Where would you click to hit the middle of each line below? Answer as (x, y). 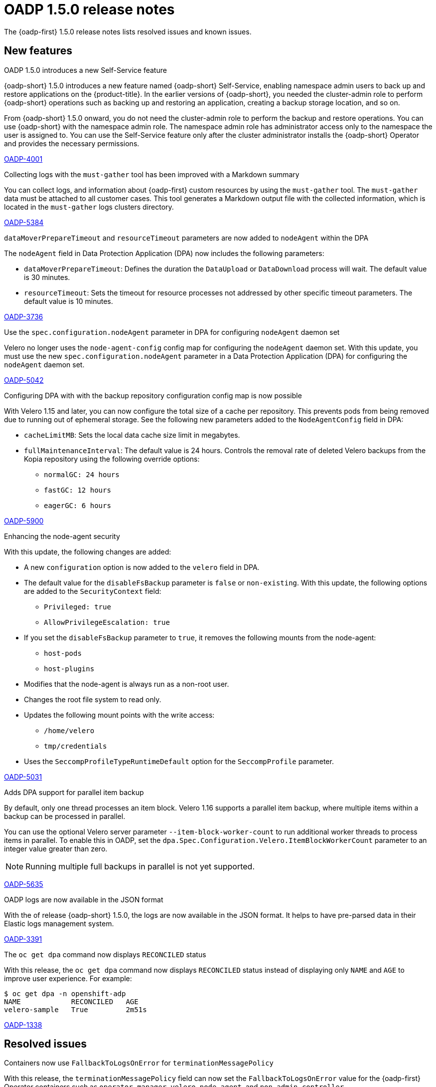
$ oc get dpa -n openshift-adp (65, 993)
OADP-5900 (24, 521)
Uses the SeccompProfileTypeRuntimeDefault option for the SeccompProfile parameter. (179, 761)
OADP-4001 (23, 159)
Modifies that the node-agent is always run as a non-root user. (127, 684)
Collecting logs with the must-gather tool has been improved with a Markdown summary (152, 174)
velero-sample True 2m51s (75, 1009)
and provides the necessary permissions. (72, 143)
